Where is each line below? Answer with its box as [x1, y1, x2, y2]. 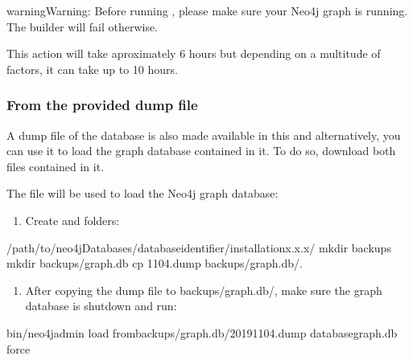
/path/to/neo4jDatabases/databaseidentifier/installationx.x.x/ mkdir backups [6, 239, 391, 256]
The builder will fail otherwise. [6, 18, 159, 35]
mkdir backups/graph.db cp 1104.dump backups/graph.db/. [6, 255, 303, 272]
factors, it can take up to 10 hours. [6, 60, 178, 77]
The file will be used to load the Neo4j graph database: [6, 185, 279, 202]
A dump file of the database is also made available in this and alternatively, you [6, 126, 401, 143]
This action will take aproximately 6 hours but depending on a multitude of [6, 45, 381, 62]
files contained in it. [6, 157, 105, 174]
